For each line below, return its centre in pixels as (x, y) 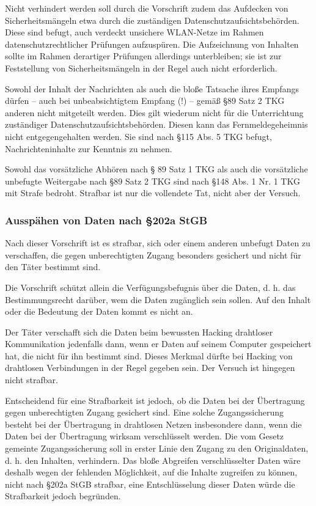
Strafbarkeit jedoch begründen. (63, 496)
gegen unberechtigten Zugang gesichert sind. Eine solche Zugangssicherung (145, 412)
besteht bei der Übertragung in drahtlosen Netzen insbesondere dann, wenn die (153, 424)
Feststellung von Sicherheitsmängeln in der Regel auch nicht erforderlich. (141, 68)
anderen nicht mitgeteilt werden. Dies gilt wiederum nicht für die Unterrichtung (154, 112)
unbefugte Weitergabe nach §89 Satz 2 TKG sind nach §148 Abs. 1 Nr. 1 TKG (152, 181)
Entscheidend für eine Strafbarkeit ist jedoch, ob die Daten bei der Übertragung (155, 400)
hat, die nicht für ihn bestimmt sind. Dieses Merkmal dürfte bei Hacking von (149, 355)
